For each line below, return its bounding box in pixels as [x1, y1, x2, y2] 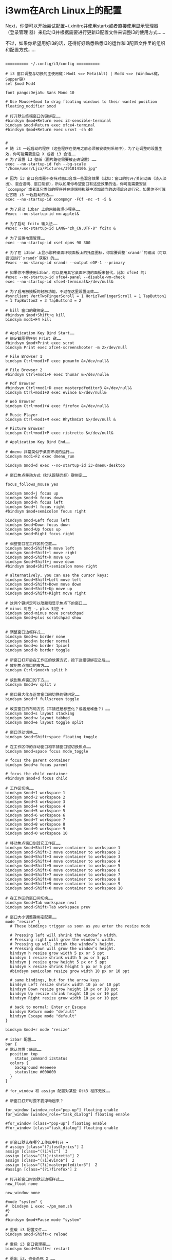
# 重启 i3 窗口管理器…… [5, 1241, 51, 1247]
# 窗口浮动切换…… [5, 729, 37, 735]
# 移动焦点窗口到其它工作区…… [5, 841, 61, 846]
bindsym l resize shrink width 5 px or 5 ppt [10, 955, 109, 960]
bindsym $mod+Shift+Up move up [5, 586, 72, 591]
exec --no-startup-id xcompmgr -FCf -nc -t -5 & [5, 196, 111, 202]
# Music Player [5, 412, 38, 417]
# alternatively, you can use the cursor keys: [5, 573, 109, 578]
